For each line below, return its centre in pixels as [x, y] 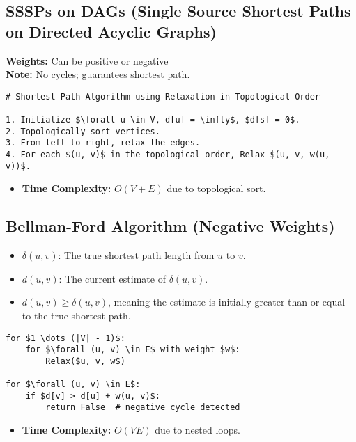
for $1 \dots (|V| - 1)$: [65, 338]
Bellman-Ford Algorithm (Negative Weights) [170, 226]
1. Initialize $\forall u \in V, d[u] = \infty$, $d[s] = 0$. [153, 120]
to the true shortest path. [76, 315]
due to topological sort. [216, 188]
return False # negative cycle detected [143, 408]
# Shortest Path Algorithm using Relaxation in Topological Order [163, 96]
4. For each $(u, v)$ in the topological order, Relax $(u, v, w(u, [168, 155]
